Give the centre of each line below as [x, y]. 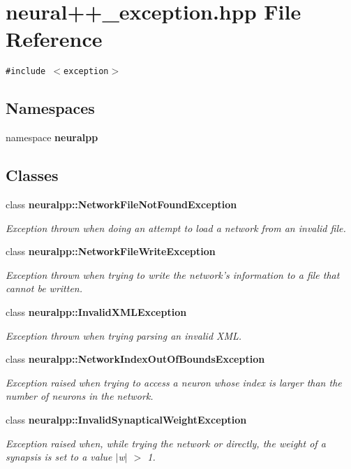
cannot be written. [44, 288]
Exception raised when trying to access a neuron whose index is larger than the [174, 382]
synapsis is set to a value [59, 457]
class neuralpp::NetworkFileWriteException [111, 251]
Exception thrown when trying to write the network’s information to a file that [173, 274]
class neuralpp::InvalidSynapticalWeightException [126, 419]
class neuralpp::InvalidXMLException [96, 311]
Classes [32, 175]
